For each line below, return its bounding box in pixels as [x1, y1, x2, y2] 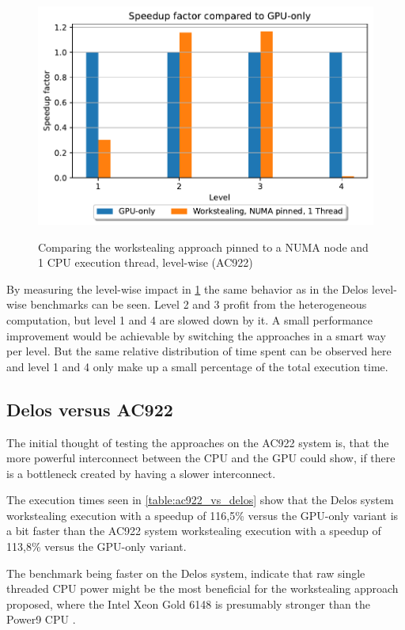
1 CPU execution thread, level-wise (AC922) [38, 254, 253, 271]
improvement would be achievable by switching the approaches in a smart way [6, 327, 386, 343]
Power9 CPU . [6, 611, 76, 628]
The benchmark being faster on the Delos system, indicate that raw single [6, 564, 365, 581]
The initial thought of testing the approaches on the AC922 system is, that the [6, 434, 389, 450]
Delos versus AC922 [6, 397, 173, 421]
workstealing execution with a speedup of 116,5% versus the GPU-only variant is [6, 507, 399, 523]
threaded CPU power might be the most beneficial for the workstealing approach [6, 580, 399, 597]
